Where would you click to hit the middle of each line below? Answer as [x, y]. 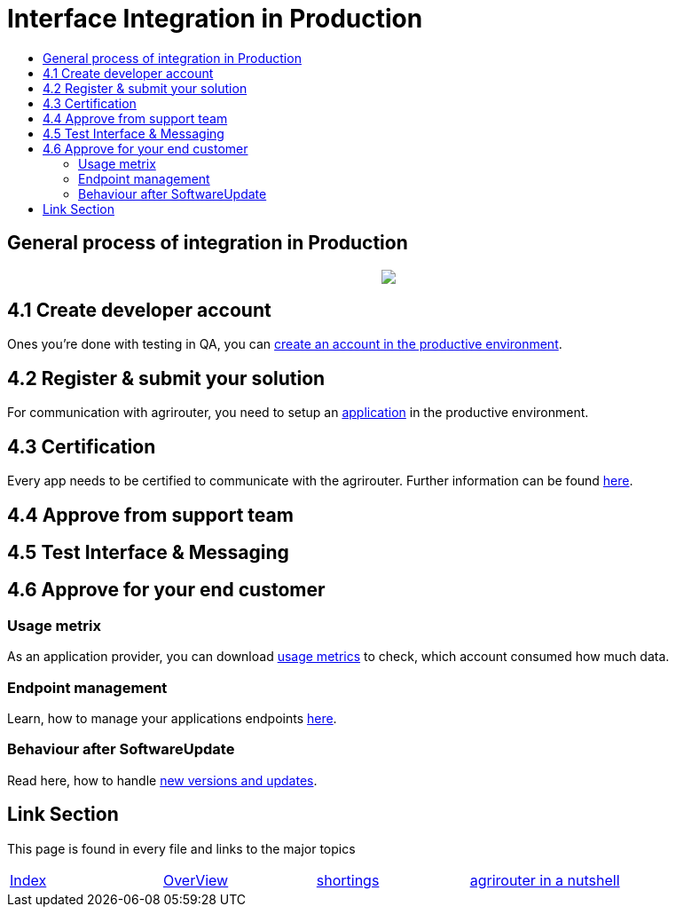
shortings [348, 880]
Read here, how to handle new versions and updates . [162, 780]
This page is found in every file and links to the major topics [181, 848]
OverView [196, 880]
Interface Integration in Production [215, 19]
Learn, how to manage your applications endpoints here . [172, 718]
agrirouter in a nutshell [545, 880]
